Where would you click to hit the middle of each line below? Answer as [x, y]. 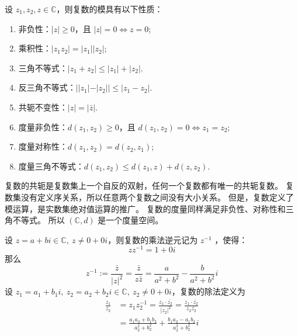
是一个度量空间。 [131, 220]
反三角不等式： [47, 87]
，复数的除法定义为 [208, 291]
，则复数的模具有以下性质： [110, 9]
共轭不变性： [43, 107]
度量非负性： [43, 127]
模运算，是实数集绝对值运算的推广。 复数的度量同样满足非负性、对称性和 [145, 208]
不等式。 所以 [39, 220]
